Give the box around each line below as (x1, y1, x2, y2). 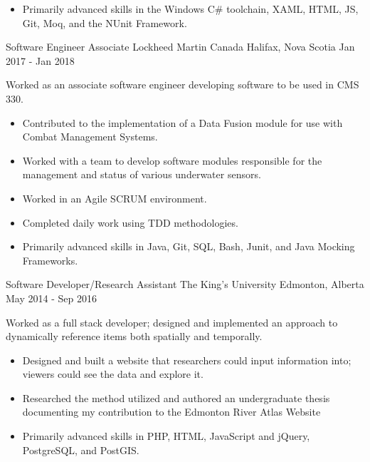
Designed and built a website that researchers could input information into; (22, 352, 351, 367)
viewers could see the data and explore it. (22, 366, 203, 381)
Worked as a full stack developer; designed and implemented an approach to (6, 314, 338, 329)
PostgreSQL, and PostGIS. (22, 442, 139, 457)
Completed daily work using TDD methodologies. (22, 215, 238, 230)
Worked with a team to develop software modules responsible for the (22, 153, 322, 168)
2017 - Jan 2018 (6, 53, 75, 68)
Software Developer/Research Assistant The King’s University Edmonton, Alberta (6, 277, 364, 292)
